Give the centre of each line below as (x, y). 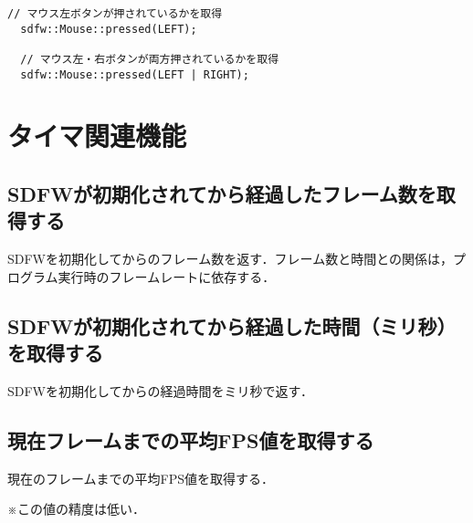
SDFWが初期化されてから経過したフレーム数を (222, 194)
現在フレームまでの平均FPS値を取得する (191, 440)
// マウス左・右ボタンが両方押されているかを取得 (150, 59)
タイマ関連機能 (97, 136)
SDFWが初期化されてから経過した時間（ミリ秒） (232, 325)
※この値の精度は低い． (76, 509)
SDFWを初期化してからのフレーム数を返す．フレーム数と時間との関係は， (231, 259)
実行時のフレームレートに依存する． (167, 276)
